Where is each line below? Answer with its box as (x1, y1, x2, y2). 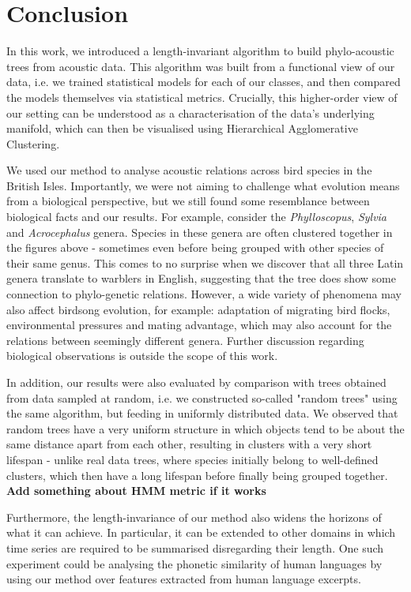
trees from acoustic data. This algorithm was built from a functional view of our (6, 58, 395, 74)
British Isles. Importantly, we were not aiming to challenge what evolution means (6, 177, 400, 193)
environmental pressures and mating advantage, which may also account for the (6, 317, 392, 333)
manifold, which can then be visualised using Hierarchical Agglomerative (6, 120, 358, 137)
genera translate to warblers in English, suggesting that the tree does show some (6, 270, 396, 287)
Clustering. (6, 135, 60, 152)
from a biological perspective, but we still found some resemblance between (6, 193, 370, 209)
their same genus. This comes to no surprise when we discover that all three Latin (6, 254, 404, 271)
